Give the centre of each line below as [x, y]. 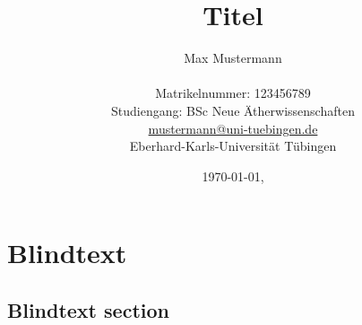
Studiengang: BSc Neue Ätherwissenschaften [233, 110]
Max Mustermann [233, 58]
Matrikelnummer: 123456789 [233, 93]
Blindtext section [88, 309]
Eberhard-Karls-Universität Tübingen [233, 146]
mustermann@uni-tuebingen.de [233, 128]
